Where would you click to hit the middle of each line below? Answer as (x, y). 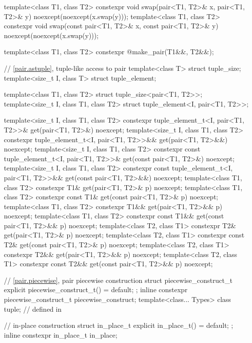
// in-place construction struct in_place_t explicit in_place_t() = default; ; (119, 325)
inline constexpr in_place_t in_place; (61, 334)
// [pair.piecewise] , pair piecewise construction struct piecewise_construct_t (118, 280)
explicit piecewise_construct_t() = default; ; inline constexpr (96, 289)
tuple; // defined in (33, 309)
